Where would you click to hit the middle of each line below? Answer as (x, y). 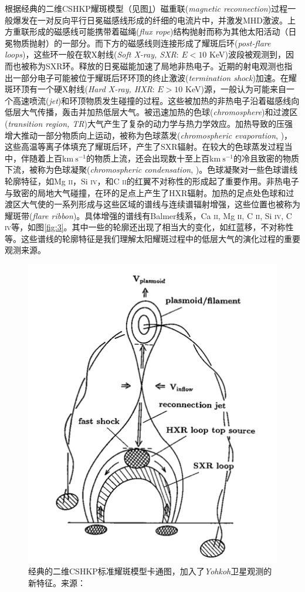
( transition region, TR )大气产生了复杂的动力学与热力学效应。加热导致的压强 (149, 123)
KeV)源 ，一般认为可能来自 (235, 89)
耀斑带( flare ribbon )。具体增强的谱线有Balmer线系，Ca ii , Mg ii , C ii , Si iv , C (148, 215)
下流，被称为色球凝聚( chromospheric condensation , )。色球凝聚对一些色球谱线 (151, 169)
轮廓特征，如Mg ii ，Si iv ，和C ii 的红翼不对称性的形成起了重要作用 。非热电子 (152, 181)
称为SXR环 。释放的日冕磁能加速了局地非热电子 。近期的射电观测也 (157, 65)
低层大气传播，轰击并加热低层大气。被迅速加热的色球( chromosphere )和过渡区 (151, 112)
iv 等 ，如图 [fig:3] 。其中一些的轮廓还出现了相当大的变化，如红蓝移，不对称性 (149, 227)
